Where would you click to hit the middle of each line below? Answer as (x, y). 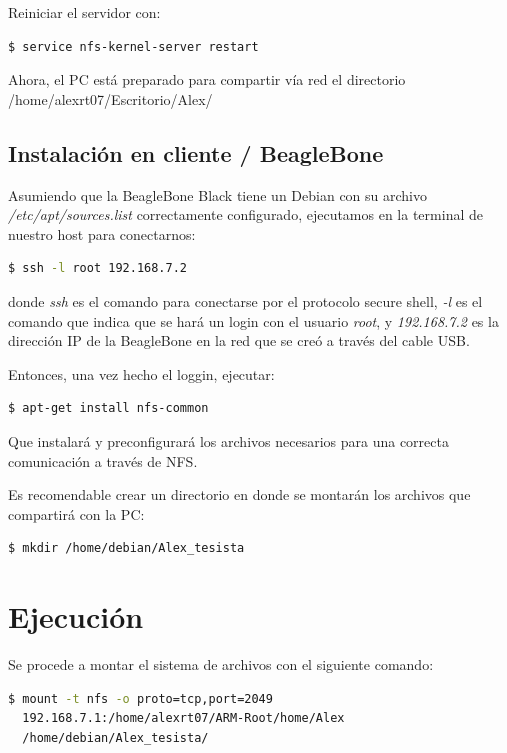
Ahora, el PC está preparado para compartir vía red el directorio (207, 79)
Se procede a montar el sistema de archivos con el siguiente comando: (221, 664)
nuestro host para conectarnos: (102, 233)
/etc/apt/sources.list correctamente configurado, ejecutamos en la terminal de (245, 214)
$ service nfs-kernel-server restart (133, 46)
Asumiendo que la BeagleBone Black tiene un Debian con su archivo (217, 194)
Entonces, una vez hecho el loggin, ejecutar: (141, 373)
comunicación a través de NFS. (103, 460)
